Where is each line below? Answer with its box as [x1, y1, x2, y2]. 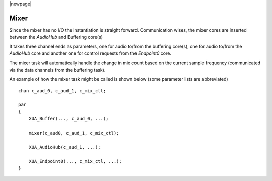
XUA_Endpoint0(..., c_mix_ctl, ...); [28, 158, 122, 164]
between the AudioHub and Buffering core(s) [9, 34, 103, 40]
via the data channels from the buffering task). [9, 67, 106, 73]
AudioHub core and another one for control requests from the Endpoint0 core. [9, 50, 171, 56]
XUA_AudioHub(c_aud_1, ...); [28, 144, 101, 150]
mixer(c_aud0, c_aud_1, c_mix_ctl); [28, 130, 119, 136]
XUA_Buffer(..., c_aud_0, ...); [28, 116, 109, 122]
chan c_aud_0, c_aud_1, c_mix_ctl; [18, 88, 106, 93]
